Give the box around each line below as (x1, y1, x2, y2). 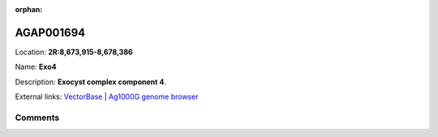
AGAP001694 (15, 25, 86, 40)
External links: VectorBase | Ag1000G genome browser (15, 92, 199, 101)
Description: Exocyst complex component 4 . (15, 77, 166, 87)
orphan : (15, 5, 43, 14)
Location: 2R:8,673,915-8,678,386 (15, 47, 133, 57)
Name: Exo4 (15, 62, 57, 72)
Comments (15, 112, 60, 123)
